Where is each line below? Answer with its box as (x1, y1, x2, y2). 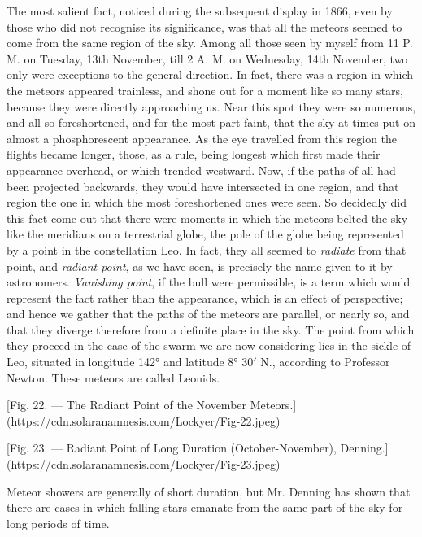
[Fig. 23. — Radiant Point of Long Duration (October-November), (7, 439, 337, 456)
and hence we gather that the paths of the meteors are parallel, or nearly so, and (7, 305, 410, 322)
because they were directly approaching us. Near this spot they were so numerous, (7, 98, 416, 115)
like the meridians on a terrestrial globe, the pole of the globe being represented (7, 225, 404, 242)
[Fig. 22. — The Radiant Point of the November (7, 396, 247, 413)
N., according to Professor (260, 353, 390, 370)
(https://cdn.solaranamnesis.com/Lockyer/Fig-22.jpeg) (7, 412, 281, 429)
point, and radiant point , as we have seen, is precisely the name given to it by (7, 257, 393, 274)
